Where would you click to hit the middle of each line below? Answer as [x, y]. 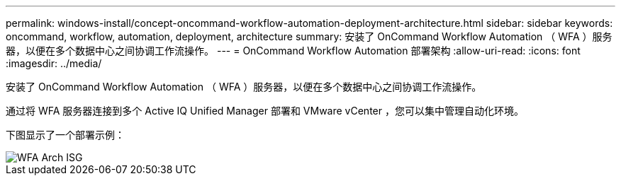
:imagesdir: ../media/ [54, 63]
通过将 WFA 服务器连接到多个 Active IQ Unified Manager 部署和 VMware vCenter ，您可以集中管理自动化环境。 [265, 111]
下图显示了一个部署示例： [65, 135]
